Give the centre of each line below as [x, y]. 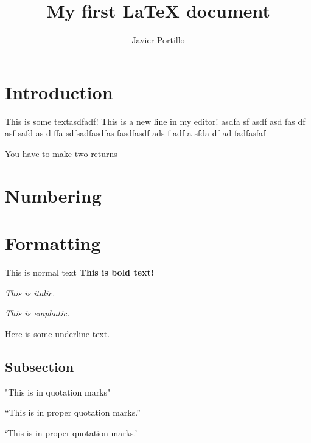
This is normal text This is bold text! [79, 272]
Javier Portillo [158, 40]
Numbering [53, 195]
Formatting [53, 243]
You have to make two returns [61, 153]
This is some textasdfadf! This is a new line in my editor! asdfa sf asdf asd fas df [155, 121]
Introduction [59, 92]
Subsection [40, 366]
